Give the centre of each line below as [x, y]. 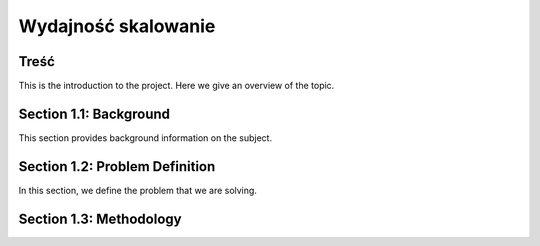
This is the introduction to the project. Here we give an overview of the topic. [176, 86]
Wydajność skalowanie [117, 26]
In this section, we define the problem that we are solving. [137, 190]
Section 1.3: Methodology [100, 218]
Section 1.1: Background [94, 113]
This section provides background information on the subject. [145, 137]
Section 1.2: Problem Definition [117, 166]
